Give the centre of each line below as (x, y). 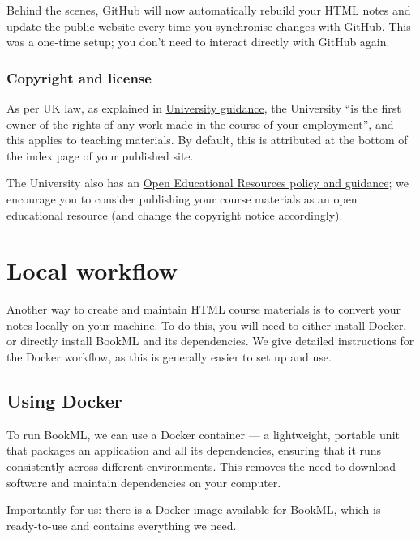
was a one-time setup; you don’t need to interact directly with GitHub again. (198, 42)
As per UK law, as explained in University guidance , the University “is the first (204, 108)
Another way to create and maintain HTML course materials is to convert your (204, 309)
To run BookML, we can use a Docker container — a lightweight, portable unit (203, 434)
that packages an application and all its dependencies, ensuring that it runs (194, 450)
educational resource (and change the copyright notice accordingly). (175, 214)
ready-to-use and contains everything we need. (122, 525)
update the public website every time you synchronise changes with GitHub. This (209, 26)
